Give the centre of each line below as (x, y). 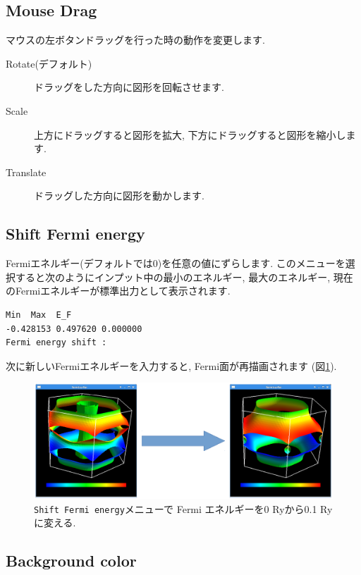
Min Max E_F (39, 315)
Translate (26, 172)
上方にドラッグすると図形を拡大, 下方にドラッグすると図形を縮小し (190, 134)
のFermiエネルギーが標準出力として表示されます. (118, 291)
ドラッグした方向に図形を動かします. (119, 196)
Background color (71, 561)
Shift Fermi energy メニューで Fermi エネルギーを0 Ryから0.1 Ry (183, 508)
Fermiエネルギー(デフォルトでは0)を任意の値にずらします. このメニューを (176, 263)
